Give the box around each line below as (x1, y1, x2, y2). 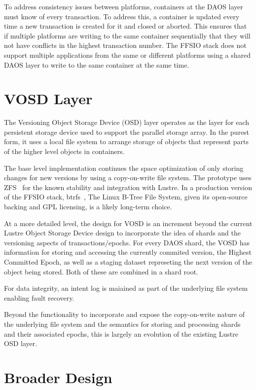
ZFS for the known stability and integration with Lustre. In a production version (4, 182, 252, 192)
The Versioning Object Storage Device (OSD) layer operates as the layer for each (4, 117, 250, 127)
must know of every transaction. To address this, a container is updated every (4, 11, 240, 21)
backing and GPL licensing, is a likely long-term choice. (4, 201, 172, 212)
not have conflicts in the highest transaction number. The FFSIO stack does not (4, 40, 247, 50)
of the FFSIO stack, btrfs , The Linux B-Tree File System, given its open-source (4, 192, 248, 202)
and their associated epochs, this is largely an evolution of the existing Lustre (4, 328, 238, 339)
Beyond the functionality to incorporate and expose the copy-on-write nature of (4, 309, 245, 319)
